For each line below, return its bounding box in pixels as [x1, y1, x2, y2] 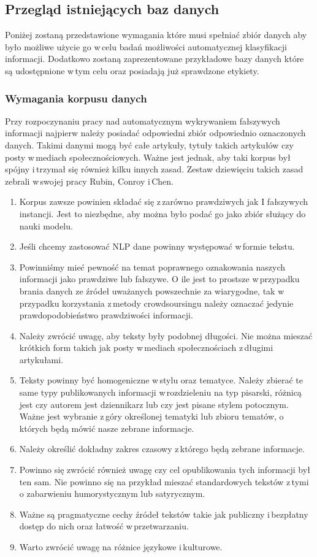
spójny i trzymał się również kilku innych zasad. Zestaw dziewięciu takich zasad [5, 163, 304, 175]
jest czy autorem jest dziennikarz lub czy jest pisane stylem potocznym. [19, 398, 289, 410]
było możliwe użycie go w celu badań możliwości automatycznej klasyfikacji [5, 40, 287, 53]
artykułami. [19, 353, 64, 366]
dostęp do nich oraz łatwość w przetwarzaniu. [19, 520, 189, 532]
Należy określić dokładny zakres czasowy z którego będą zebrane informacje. [19, 442, 305, 455]
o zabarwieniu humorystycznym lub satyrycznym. [19, 487, 205, 500]
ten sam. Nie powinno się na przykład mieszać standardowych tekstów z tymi [19, 475, 309, 488]
